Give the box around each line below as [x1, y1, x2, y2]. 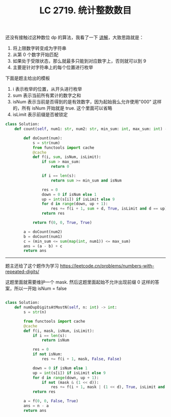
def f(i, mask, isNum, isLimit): [23, 328, 95, 333]
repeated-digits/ [5, 269, 40, 275]
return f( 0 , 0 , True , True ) [32, 220, 93, 225]
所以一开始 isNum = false [14, 285, 67, 292]
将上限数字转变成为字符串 [12, 45, 67, 51]
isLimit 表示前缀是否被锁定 [12, 112, 68, 118]
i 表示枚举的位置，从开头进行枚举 [12, 86, 82, 92]
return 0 [50, 164, 70, 169]
